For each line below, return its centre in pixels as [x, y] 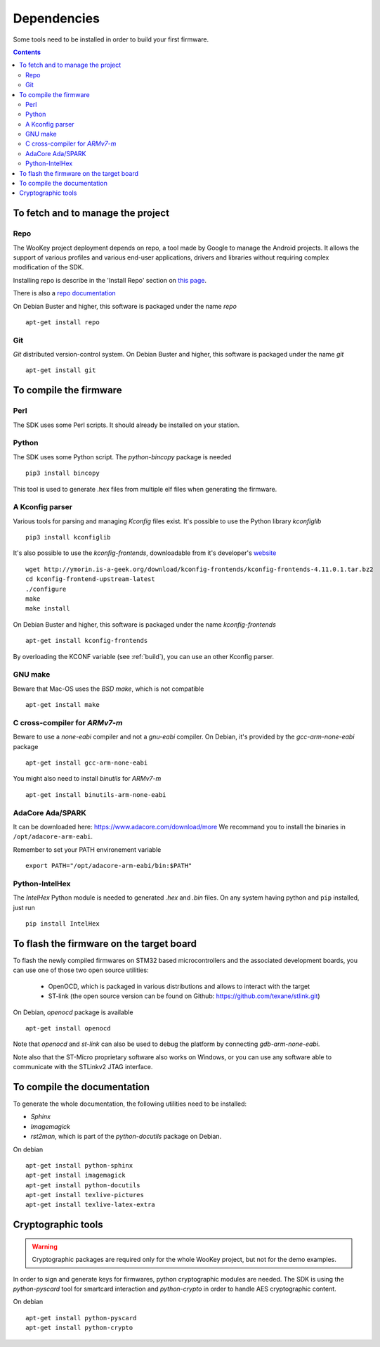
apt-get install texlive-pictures [85, 1195]
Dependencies [56, 18]
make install [48, 609]
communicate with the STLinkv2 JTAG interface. [83, 1067]
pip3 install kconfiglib [68, 537]
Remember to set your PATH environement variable [87, 849]
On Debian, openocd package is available [73, 1012]
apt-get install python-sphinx [79, 1165]
